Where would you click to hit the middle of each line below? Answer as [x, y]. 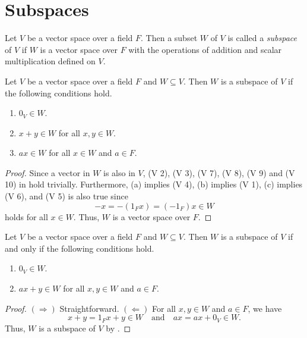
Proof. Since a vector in [48, 172]
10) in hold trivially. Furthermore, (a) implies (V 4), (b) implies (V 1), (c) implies [154, 184]
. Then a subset [169, 38]
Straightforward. [89, 308]
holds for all [26, 216]
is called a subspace [262, 38]
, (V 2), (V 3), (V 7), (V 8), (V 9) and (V [219, 172]
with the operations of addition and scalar [205, 49]
